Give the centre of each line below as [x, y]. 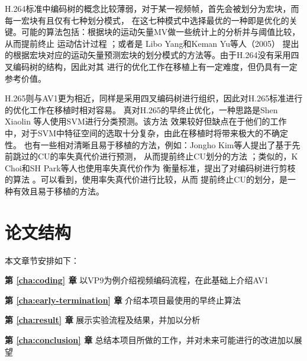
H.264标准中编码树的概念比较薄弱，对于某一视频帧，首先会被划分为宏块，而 [152, 8]
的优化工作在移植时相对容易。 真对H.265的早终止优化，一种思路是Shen [141, 109]
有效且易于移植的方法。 [58, 191]
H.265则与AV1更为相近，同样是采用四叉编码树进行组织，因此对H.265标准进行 [154, 98]
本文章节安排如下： [42, 260]
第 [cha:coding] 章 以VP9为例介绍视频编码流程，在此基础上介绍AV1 [137, 280]
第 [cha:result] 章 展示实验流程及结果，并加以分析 [103, 320]
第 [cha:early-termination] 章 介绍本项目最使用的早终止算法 [123, 300]
